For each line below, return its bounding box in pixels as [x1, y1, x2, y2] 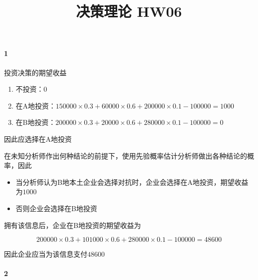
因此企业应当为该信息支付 [4, 249, 87, 259]
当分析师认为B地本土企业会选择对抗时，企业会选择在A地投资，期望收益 [15, 176, 249, 187]
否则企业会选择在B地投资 [15, 203, 97, 213]
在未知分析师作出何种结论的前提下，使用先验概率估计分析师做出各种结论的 [4, 150, 247, 161]
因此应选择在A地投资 [4, 133, 72, 144]
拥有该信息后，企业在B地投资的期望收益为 [4, 220, 141, 230]
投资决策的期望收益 [4, 67, 66, 77]
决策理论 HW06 [76, 1, 182, 21]
